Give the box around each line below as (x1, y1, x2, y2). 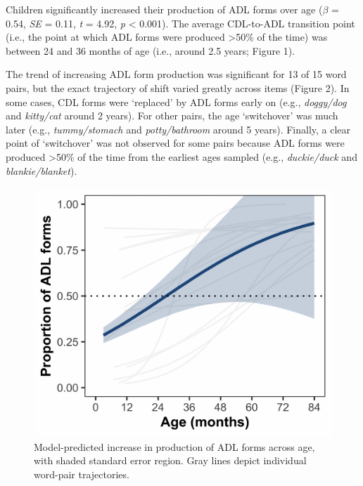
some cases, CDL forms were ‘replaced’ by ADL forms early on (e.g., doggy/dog (6, 94, 347, 109)
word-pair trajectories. (34, 467, 129, 482)
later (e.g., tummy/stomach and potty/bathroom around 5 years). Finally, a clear (6, 121, 351, 136)
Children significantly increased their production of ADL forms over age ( (6, 2, 323, 16)
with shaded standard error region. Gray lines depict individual (34, 453, 307, 468)
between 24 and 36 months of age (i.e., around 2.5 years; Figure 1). (6, 43, 295, 58)
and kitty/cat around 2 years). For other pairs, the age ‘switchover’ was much (6, 108, 338, 123)
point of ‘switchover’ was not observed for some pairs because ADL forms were (6, 136, 345, 150)
